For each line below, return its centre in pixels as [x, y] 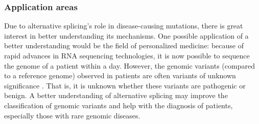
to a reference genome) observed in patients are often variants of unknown [120, 75]
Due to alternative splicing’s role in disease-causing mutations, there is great [124, 26]
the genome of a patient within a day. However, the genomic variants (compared [129, 65]
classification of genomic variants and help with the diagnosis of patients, [119, 105]
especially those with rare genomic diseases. [72, 115]
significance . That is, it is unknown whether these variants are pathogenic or [125, 85]
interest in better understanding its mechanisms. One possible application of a [126, 35]
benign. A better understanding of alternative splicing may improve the [116, 95]
